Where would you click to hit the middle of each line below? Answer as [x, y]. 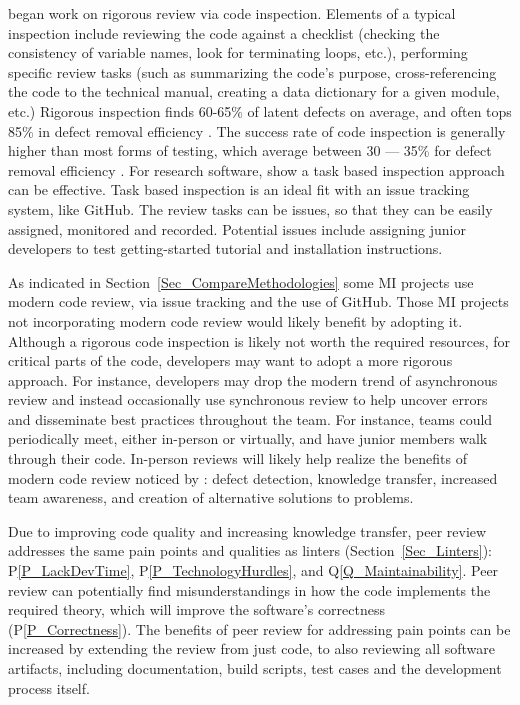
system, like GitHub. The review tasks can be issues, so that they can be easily [250, 208]
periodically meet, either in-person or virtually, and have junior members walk [248, 438]
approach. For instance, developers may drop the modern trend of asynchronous [253, 379]
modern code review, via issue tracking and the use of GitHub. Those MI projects [258, 301]
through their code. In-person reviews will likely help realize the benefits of [237, 458]
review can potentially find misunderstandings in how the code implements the [249, 589]
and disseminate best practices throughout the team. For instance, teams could [250, 418]
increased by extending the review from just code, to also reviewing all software [251, 648]
